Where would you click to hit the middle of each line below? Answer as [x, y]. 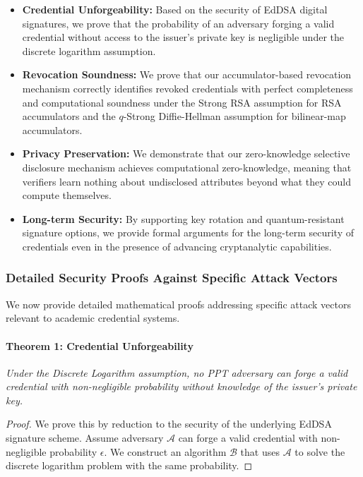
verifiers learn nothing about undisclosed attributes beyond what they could [187, 181]
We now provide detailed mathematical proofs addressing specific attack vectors [178, 304]
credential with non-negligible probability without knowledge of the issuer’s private [181, 386]
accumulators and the [69, 116]
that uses [260, 451]
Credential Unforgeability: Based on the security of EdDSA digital [175, 9]
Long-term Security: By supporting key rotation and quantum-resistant [183, 218]
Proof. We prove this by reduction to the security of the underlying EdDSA [169, 424]
